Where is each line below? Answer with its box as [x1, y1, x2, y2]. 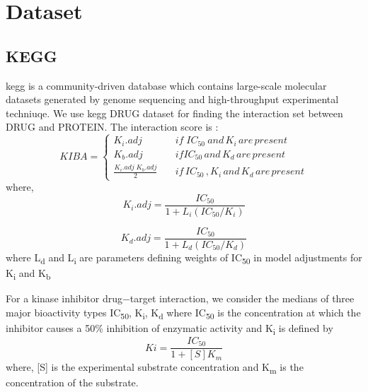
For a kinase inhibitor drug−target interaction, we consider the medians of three [6, 291, 355, 306]
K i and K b [6, 266, 51, 282]
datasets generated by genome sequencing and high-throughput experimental [6, 92, 339, 107]
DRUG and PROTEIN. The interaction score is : [6, 119, 219, 134]
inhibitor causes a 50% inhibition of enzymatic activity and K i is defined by [6, 320, 333, 337]
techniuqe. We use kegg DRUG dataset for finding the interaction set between [6, 105, 343, 120]
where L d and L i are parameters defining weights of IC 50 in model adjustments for [6, 249, 362, 266]
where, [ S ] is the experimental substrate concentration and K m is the [6, 360, 304, 376]
